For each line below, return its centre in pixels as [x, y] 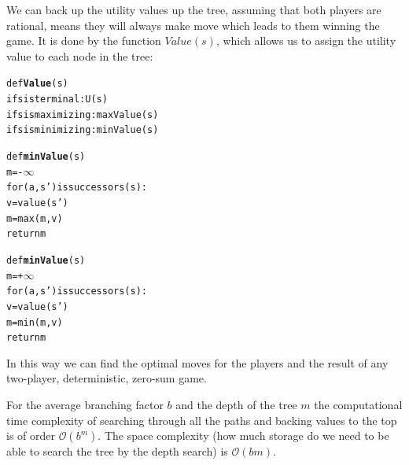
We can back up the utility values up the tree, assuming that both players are [194, 9]
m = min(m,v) [35, 322]
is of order [31, 435]
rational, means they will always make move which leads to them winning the [193, 25]
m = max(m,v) [35, 218]
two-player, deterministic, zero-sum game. [107, 378]
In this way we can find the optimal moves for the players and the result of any [197, 362]
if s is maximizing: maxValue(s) [83, 114]
